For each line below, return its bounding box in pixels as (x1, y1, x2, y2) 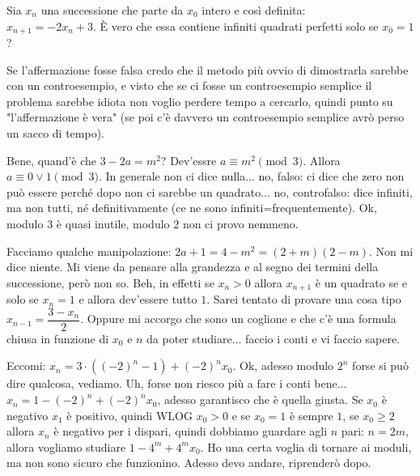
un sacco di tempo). (6, 125, 105, 142)
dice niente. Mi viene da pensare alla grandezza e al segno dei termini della (6, 258, 379, 275)
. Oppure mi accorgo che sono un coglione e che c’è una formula (80, 310, 397, 327)
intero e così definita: (202, 2, 306, 18)
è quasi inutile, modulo (56, 215, 170, 232)
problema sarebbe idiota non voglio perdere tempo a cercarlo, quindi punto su (6, 92, 393, 109)
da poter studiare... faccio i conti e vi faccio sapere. (146, 329, 401, 346)
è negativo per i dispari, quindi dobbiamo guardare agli (53, 423, 328, 440)
